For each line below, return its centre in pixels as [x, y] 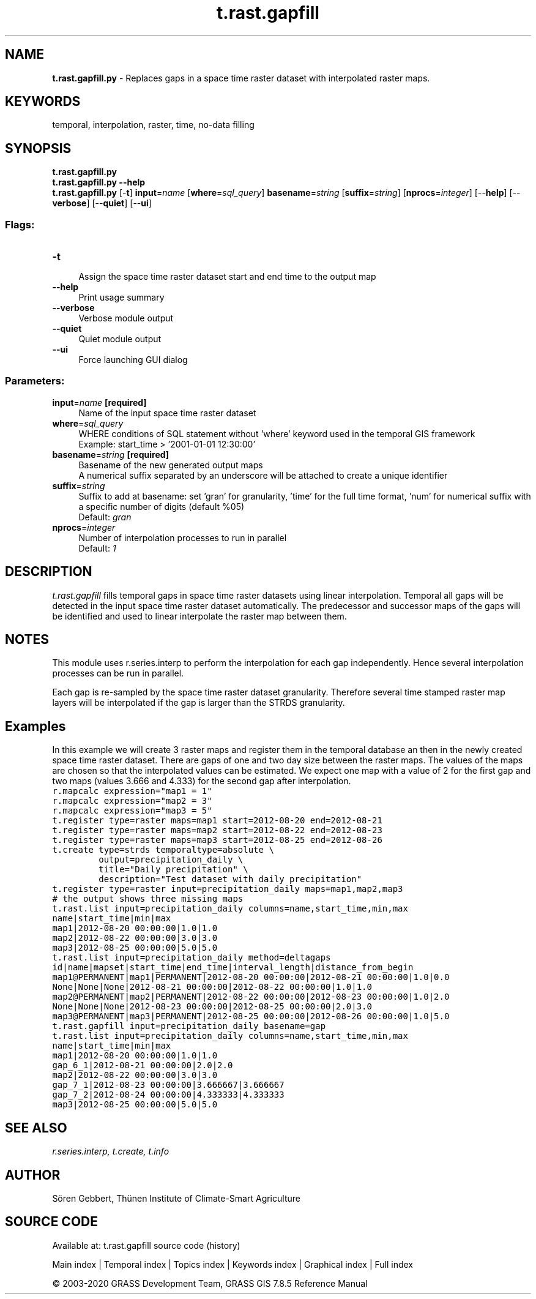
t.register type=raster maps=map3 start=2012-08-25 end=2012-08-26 [217, 840]
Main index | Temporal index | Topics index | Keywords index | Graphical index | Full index [233, 1264]
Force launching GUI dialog [133, 360]
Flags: [20, 224]
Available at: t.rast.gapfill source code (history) [146, 1245]
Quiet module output [120, 339]
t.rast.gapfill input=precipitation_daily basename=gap [189, 1026]
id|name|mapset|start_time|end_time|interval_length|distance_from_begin [233, 968]
